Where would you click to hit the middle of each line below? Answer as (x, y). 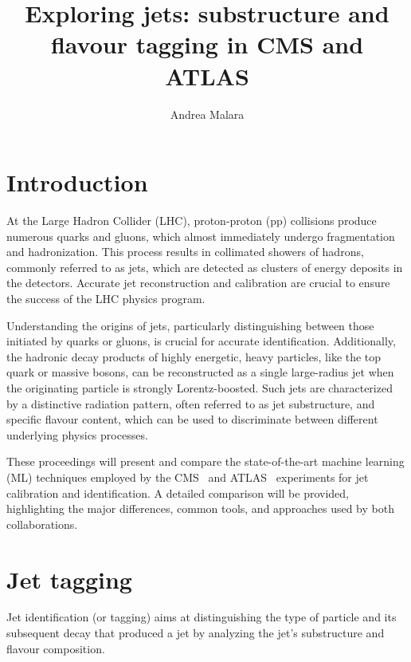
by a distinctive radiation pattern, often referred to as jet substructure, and (191, 403)
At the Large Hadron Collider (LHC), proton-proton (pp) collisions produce (192, 221)
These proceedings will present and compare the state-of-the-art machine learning (205, 461)
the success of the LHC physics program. (106, 298)
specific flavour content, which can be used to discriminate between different (192, 419)
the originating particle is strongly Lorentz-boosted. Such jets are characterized (200, 387)
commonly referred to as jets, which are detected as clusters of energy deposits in (205, 267)
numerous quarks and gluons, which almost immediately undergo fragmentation (201, 236)
